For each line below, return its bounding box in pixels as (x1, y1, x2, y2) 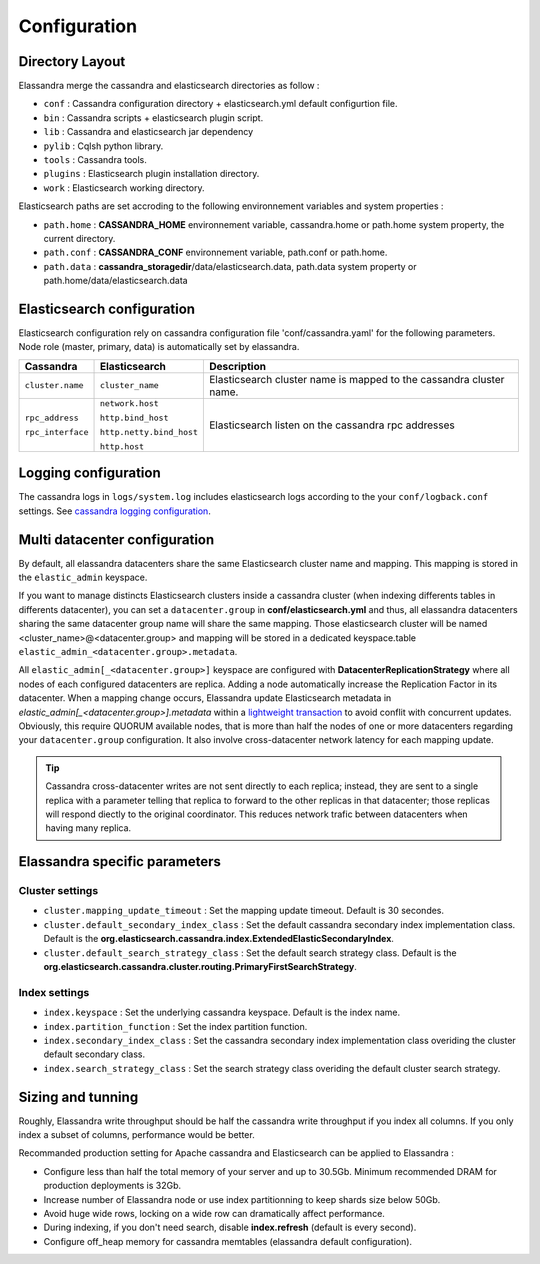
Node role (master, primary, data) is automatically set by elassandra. (18, 341, 300, 353)
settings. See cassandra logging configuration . (18, 505, 212, 517)
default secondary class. (43, 1048, 145, 1060)
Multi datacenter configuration (18, 531, 215, 548)
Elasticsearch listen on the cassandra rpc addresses (208, 418, 455, 432)
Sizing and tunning (18, 1088, 139, 1105)
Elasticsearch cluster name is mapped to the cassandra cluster (208, 372, 505, 386)
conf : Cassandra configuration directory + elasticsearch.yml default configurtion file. (43, 98, 398, 110)
